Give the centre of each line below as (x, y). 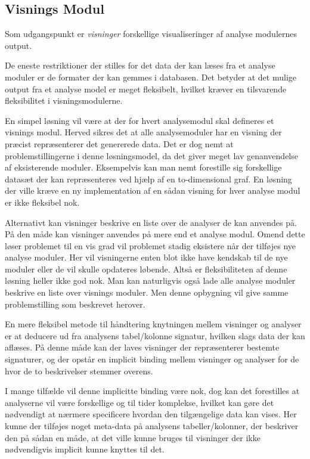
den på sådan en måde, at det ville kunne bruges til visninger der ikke (133, 437)
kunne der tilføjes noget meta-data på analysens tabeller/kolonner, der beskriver (152, 426)
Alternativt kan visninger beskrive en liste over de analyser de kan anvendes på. (151, 222)
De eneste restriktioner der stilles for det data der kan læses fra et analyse (140, 65)
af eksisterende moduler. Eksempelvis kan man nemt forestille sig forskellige (143, 167)
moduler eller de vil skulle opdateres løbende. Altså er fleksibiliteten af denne (146, 269)
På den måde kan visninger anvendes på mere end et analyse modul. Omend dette (155, 234)
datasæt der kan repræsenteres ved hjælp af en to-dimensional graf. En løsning (148, 179)
